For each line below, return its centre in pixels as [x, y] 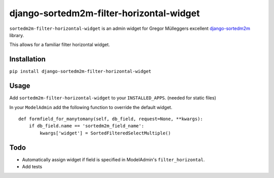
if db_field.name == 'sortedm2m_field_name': [87, 126]
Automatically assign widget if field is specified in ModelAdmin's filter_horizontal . [113, 159]
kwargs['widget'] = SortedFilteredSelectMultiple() [105, 133]
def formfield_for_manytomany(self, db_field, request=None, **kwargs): [111, 119]
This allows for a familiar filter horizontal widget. [60, 45]
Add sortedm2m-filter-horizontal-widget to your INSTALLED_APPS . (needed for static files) [113, 98]
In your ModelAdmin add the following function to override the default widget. [91, 107]
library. [17, 35]
